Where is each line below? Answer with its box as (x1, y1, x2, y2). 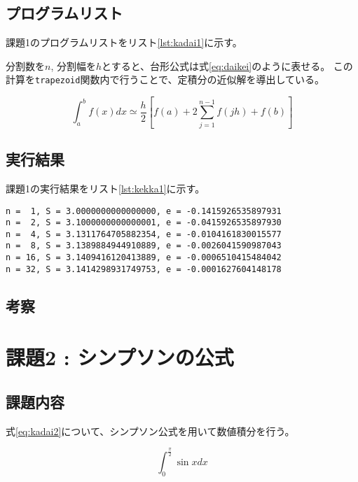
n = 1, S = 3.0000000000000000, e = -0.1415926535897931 (6, 206, 282, 216)
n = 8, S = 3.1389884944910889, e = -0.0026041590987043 (6, 241, 282, 251)
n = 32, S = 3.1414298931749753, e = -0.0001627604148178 (6, 264, 282, 274)
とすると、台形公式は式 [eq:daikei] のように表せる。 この (102, 58, 353, 73)
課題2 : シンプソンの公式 (6, 343, 234, 371)
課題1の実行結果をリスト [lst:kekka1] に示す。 (6, 180, 205, 195)
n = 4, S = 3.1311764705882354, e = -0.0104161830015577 (6, 229, 282, 239)
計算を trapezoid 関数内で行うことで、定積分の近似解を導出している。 (6, 72, 325, 87)
